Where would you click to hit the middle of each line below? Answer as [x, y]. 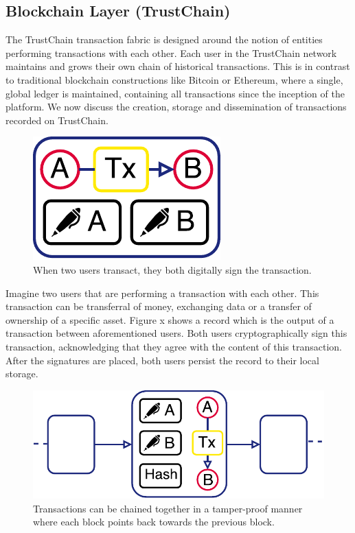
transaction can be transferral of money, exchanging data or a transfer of [159, 306]
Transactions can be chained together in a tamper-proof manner [168, 508]
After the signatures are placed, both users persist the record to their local [162, 360]
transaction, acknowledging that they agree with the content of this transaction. [174, 346]
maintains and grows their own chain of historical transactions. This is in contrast [178, 66]
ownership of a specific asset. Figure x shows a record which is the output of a [170, 319]
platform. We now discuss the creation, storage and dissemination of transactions [176, 107]
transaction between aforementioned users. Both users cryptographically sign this [176, 333]
